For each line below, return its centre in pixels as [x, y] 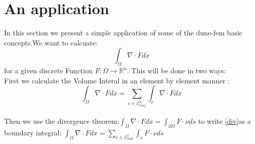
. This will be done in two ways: [177, 70]
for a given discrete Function [48, 70]
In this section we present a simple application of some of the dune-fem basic [123, 33]
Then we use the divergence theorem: [62, 121]
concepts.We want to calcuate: [51, 42]
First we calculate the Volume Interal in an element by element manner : [117, 80]
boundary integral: [33, 132]
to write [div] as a [224, 121]
